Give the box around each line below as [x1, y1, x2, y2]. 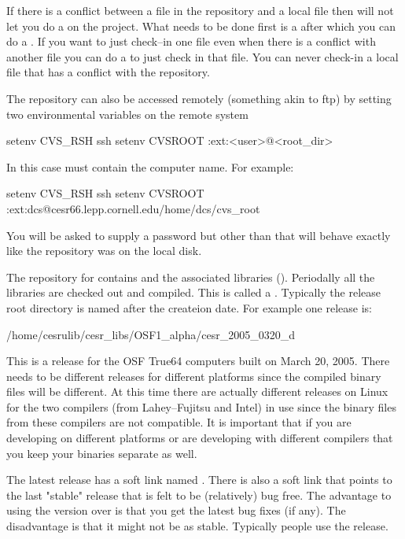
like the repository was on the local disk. [6, 242, 202, 259]
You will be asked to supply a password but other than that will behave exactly [6, 227, 391, 243]
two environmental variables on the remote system [6, 105, 249, 122]
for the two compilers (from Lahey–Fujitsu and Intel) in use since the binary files [6, 398, 396, 415]
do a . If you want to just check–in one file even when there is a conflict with [6, 33, 376, 50]
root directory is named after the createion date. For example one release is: [6, 299, 372, 316]
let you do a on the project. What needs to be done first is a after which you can [6, 17, 396, 34]
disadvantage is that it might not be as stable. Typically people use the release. [6, 518, 388, 534]
